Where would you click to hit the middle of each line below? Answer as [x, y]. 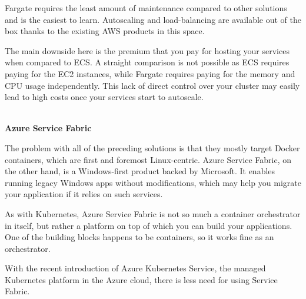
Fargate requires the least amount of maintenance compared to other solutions [146, 8]
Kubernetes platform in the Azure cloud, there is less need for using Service [141, 279]
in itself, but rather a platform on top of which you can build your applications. [149, 225]
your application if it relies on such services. [84, 194]
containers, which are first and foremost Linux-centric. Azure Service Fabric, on [148, 159]
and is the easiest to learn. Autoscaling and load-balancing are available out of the [153, 19]
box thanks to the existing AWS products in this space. [105, 31]
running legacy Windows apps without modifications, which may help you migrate [153, 182]
